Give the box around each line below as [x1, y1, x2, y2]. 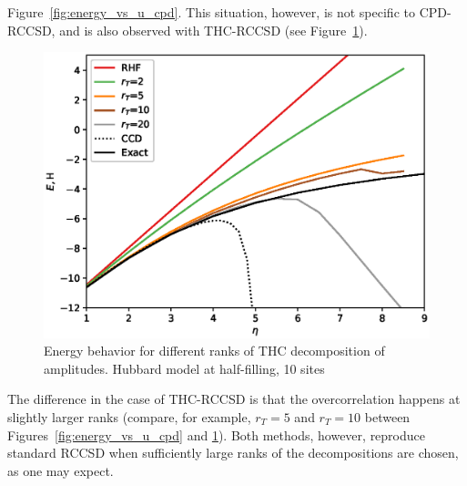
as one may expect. [7, 460, 114, 480]
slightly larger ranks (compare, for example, [7, 408, 251, 426]
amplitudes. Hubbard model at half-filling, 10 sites [44, 358, 325, 377]
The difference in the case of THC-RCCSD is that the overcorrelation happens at [7, 389, 461, 408]
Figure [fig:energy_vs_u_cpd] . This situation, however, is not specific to [7, 3, 415, 21]
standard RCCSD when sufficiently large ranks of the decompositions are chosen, [7, 443, 459, 462]
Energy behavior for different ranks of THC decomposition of [44, 341, 385, 360]
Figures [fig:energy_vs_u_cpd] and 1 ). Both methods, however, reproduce [7, 425, 425, 444]
